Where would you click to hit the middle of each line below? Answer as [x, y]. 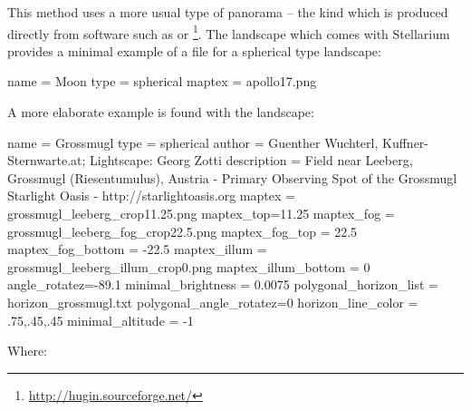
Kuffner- [406, 142]
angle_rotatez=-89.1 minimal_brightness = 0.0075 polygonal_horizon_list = [223, 284]
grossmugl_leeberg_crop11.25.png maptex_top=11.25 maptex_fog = [201, 213]
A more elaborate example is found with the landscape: [161, 112]
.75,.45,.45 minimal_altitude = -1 [101, 320]
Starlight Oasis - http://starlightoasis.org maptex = [151, 196]
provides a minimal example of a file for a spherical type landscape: [194, 50]
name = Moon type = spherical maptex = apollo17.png [162, 81]
